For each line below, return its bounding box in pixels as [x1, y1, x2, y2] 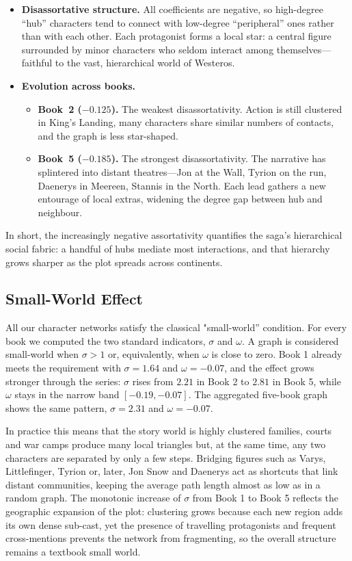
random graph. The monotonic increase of [5, 491, 181, 505]
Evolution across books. [21, 78, 135, 92]
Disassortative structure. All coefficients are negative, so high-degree [21, 2, 323, 16]
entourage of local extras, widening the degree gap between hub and [38, 192, 323, 206]
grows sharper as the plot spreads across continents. [5, 255, 223, 269]
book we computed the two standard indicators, [5, 333, 206, 348]
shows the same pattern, [5, 400, 107, 415]
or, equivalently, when [108, 347, 200, 361]
